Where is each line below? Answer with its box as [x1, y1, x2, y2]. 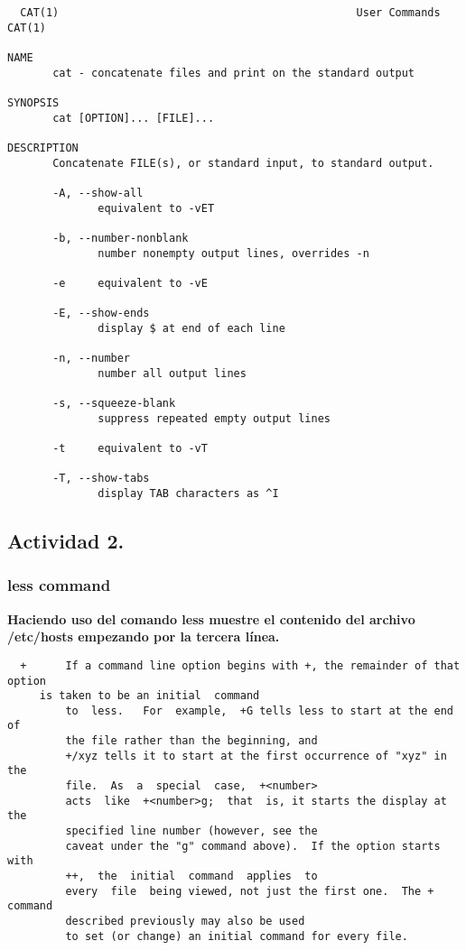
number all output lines [98, 366, 247, 380]
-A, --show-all [52, 186, 144, 199]
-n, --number [52, 352, 131, 365]
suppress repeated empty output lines [98, 411, 331, 425]
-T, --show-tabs [52, 472, 150, 485]
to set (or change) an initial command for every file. [65, 929, 408, 943]
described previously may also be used [65, 915, 305, 927]
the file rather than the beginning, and [65, 734, 318, 748]
